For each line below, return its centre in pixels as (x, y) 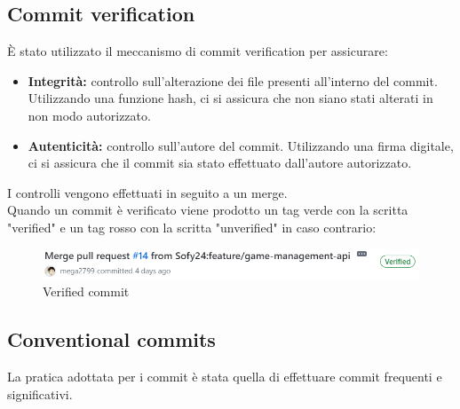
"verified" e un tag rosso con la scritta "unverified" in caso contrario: (192, 227)
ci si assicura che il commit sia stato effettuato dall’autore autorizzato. (220, 163)
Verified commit (86, 291)
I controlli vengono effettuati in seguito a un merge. (147, 192)
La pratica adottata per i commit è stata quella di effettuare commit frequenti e (225, 376)
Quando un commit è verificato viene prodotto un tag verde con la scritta (208, 210)
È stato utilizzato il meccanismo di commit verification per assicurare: (198, 51)
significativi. (40, 393)
